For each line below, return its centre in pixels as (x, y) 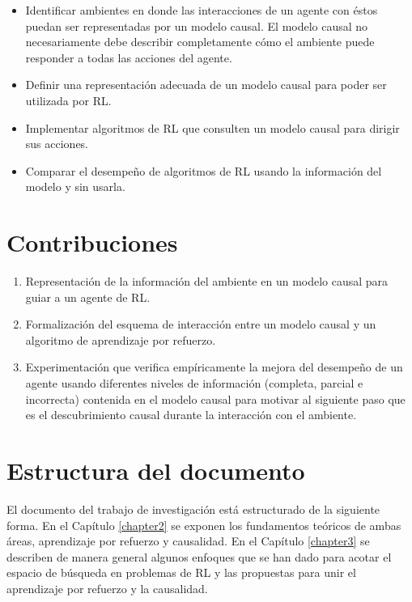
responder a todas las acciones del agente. (129, 57)
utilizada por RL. (68, 100)
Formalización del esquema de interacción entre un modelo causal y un (201, 324)
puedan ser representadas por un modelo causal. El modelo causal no (197, 25)
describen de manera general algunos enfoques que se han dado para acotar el (199, 556)
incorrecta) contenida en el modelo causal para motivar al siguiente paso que (215, 399)
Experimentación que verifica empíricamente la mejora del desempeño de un (214, 367)
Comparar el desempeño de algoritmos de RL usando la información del (204, 170)
